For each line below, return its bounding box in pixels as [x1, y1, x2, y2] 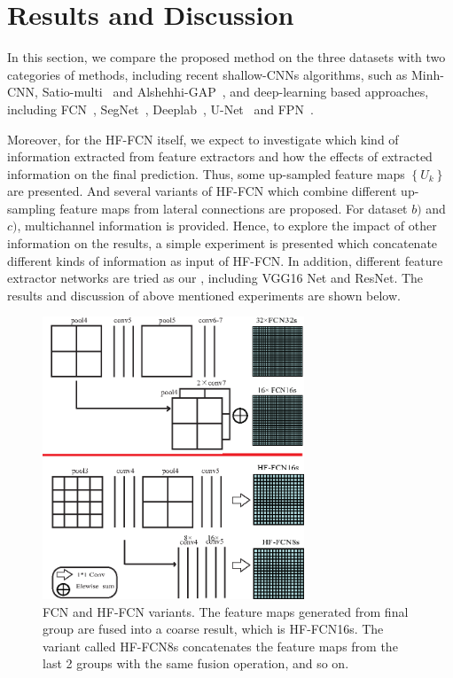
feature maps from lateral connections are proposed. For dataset [59, 199, 408, 217]
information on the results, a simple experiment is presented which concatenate [7, 234, 438, 253]
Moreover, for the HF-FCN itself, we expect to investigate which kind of [7, 129, 399, 148]
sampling [7, 199, 56, 217]
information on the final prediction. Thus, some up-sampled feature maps [7, 164, 405, 183]
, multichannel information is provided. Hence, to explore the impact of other [17, 216, 437, 235]
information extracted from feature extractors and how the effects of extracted [7, 147, 433, 166]
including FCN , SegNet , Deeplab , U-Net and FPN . [7, 99, 314, 118]
